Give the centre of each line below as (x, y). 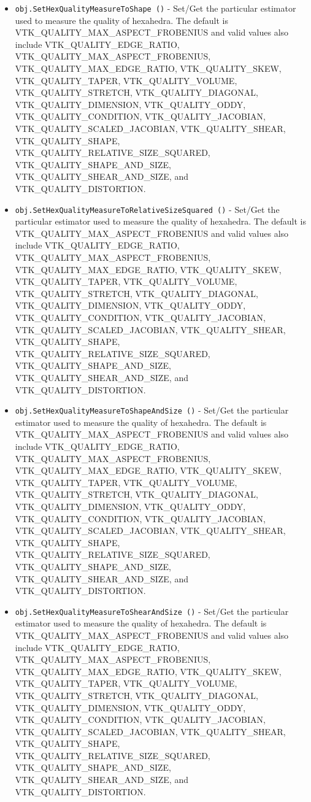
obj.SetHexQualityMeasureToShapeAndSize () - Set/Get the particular (152, 410)
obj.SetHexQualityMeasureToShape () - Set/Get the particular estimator (155, 8)
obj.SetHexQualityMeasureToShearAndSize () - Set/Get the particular (152, 611)
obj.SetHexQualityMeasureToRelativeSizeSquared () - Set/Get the (147, 209)
